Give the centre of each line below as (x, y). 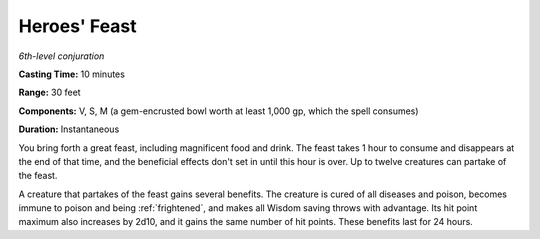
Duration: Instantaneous (69, 129)
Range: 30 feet (49, 92)
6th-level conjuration (61, 56)
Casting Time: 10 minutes (71, 74)
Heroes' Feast (77, 26)
